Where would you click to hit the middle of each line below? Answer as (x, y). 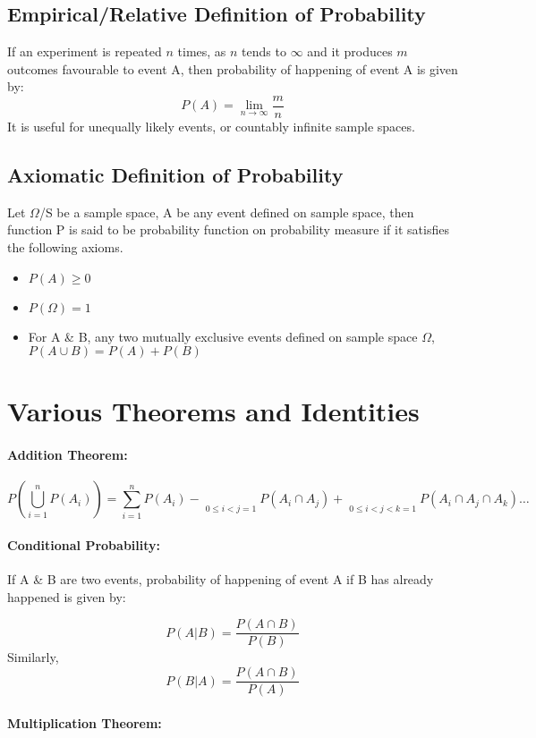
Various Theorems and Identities (213, 411)
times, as (202, 51)
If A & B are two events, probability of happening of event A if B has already (221, 579)
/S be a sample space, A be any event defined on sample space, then (226, 212)
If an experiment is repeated (85, 51)
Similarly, (33, 657)
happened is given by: (67, 596)
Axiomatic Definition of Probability (175, 175)
